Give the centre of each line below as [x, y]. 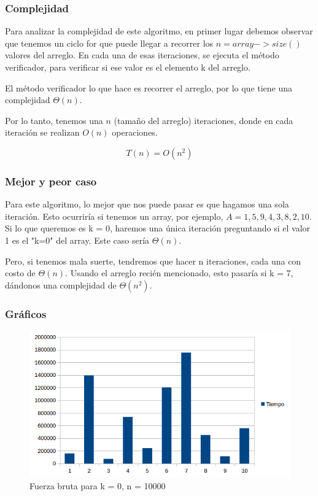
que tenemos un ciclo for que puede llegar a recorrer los [109, 43]
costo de [20, 273]
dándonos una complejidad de [61, 285]
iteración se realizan [42, 132]
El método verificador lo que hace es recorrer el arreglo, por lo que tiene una [149, 87]
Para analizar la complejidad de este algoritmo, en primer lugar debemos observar [159, 31]
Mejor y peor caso [51, 181]
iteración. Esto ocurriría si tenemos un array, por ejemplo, [114, 216]
